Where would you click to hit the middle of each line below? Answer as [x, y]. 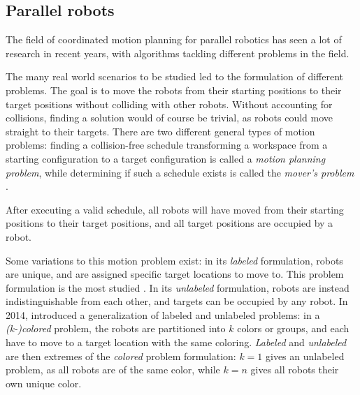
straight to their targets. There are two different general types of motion [160, 131]
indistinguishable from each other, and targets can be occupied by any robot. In [177, 301]
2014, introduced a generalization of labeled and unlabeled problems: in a [163, 314]
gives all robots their [295, 370]
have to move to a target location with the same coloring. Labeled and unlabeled [176, 342]
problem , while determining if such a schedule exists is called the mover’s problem [180, 172]
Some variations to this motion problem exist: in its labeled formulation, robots [174, 260]
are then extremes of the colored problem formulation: [121, 356]
